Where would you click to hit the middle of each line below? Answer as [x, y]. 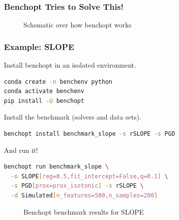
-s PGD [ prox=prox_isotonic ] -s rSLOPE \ [77, 186]
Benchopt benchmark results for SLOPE [84, 211]
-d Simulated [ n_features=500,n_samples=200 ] [84, 195]
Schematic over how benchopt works [78, 25]
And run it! [21, 150]
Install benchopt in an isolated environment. [70, 65]
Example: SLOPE [39, 46]
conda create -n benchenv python [58, 82]
